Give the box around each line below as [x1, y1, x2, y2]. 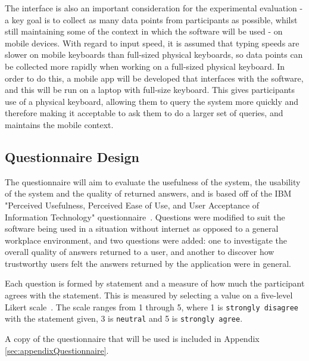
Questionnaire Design [5, 147, 139, 166]
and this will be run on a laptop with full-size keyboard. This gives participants [5, 83, 295, 96]
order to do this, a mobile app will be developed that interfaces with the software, [5, 71, 304, 84]
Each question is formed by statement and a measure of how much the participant [5, 277, 305, 290]
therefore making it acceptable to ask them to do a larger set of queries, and [5, 107, 283, 119]
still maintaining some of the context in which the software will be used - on [5, 25, 283, 38]
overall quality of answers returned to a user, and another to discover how [5, 245, 274, 258]
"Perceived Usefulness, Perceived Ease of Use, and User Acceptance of [5, 198, 260, 211]
